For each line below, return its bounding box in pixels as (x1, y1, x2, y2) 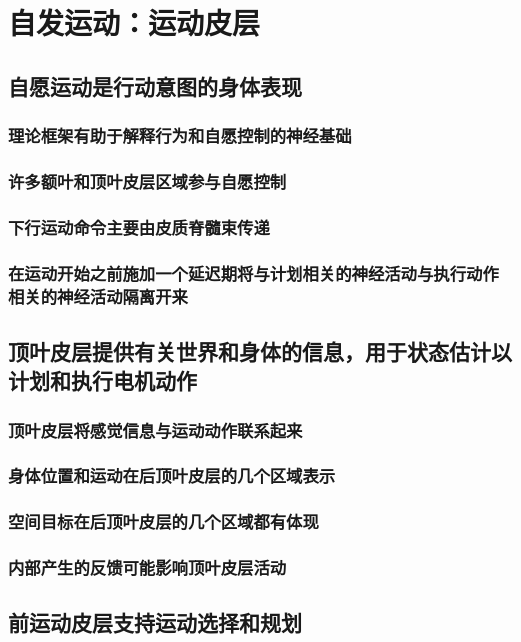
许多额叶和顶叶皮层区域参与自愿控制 (8, 168, 287, 193)
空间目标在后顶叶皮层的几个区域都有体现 (8, 509, 319, 534)
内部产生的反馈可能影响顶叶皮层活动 (8, 555, 287, 580)
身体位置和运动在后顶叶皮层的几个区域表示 (8, 463, 336, 488)
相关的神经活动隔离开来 (8, 283, 188, 308)
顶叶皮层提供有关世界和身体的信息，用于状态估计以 (8, 335, 512, 366)
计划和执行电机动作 (8, 365, 197, 396)
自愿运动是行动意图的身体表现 (8, 70, 302, 101)
